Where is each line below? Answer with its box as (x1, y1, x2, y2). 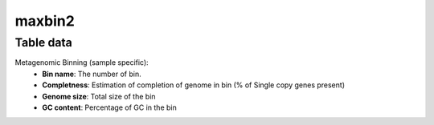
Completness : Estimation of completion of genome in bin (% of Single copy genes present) (42, 80, 346, 90)
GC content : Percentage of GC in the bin (42, 103, 177, 112)
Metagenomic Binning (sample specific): (14, 58, 149, 67)
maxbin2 (14, 12, 76, 30)
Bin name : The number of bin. (42, 69, 141, 79)
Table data (14, 35, 72, 50)
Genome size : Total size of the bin (42, 91, 156, 101)
